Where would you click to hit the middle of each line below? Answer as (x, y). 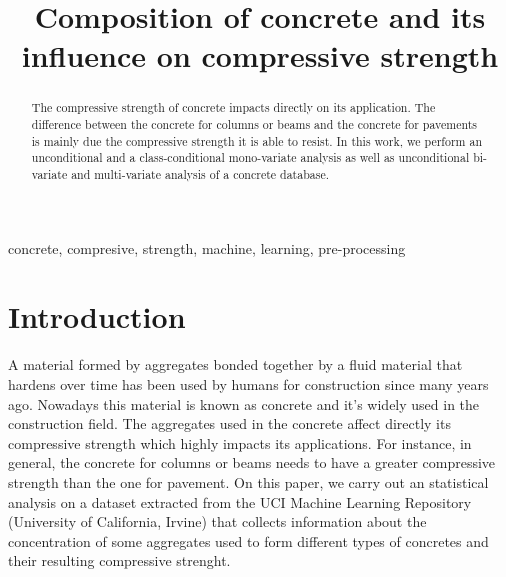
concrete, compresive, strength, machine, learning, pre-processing (207, 247)
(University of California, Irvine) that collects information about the (217, 521)
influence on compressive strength (260, 55)
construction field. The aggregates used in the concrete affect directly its (229, 423)
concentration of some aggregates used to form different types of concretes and (248, 540)
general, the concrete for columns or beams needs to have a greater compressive (252, 462)
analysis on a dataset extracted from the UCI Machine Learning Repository (240, 501)
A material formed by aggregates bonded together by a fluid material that (235, 364)
